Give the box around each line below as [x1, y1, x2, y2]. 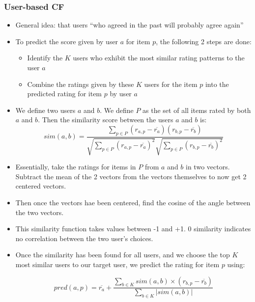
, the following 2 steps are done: [156, 36, 252, 46]
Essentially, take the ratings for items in [15, 162, 136, 172]
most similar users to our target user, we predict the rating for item [15, 259, 220, 269]
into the [205, 79, 229, 89]
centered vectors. [15, 181, 66, 191]
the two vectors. [15, 207, 64, 217]
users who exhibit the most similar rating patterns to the [73, 53, 245, 63]
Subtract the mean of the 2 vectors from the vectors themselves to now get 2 [15, 171, 247, 181]
